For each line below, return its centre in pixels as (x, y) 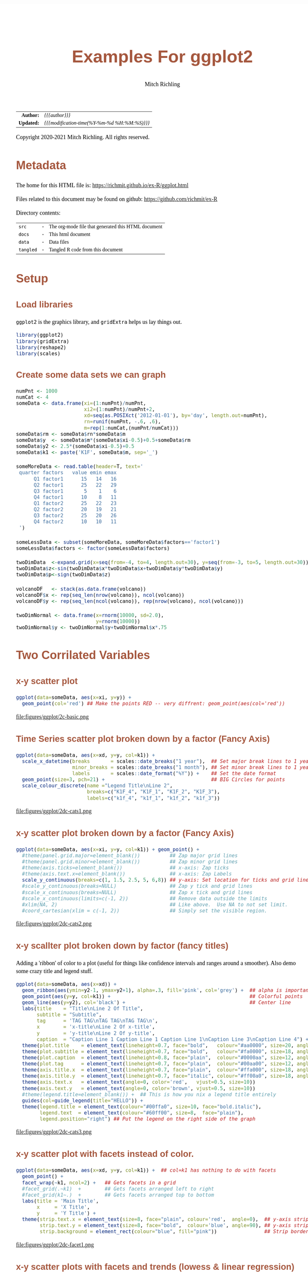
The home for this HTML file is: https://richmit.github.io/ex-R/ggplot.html (102, 185)
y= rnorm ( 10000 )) (118, 622)
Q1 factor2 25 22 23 (75, 503)
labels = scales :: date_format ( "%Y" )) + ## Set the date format (174, 774)
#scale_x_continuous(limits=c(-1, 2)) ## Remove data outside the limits (145, 898)
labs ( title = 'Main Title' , (60, 1201)
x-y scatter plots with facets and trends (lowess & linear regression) (155, 1267)
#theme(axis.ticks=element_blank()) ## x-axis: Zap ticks (126, 868)
